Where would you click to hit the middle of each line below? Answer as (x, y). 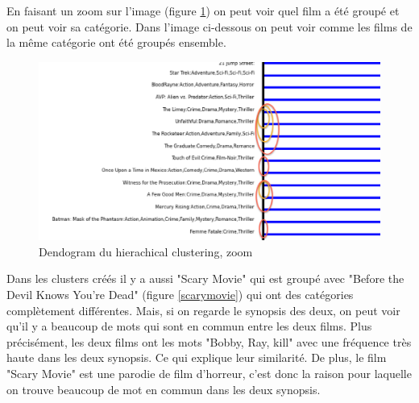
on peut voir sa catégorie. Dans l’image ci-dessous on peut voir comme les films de (209, 26)
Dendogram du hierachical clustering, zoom (146, 251)
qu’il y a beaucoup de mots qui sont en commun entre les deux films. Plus (189, 326)
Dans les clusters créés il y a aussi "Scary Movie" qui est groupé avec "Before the (205, 278)
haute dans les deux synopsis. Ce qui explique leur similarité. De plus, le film (197, 357)
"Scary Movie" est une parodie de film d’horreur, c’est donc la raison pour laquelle (209, 374)
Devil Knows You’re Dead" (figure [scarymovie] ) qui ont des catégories (180, 295)
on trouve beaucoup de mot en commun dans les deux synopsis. (164, 389)
